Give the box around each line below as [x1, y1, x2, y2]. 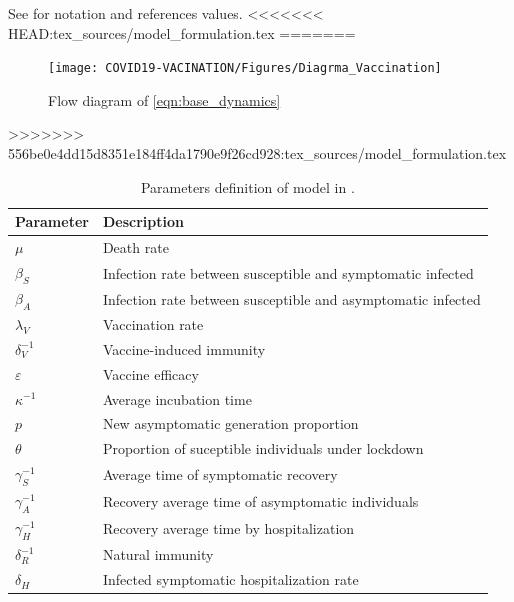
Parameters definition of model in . [140, 176, 355, 197]
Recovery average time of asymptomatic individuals [102, 491, 419, 512]
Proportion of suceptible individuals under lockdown [102, 438, 424, 459]
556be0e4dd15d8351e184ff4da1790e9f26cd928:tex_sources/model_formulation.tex [8, 143, 507, 164]
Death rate [102, 237, 169, 258]
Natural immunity [102, 544, 214, 565]
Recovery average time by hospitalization [102, 518, 355, 539]
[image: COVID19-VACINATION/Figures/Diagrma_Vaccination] [48, 61, 442, 76]
